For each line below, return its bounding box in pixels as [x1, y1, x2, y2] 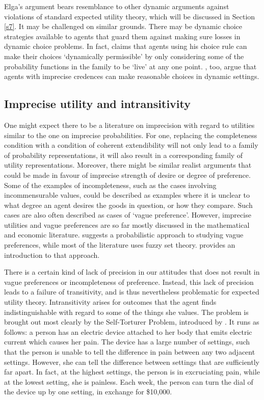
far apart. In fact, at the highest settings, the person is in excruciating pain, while [4, 366, 260, 377]
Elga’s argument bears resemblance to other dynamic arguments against [4, 1, 229, 11]
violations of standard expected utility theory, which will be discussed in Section [4, 11, 255, 21]
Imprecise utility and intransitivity [4, 96, 191, 112]
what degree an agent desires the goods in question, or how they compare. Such [4, 199, 253, 210]
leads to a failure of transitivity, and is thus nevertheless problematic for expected [4, 286, 259, 297]
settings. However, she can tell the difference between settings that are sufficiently [4, 356, 259, 367]
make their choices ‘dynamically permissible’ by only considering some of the [4, 50, 244, 61]
